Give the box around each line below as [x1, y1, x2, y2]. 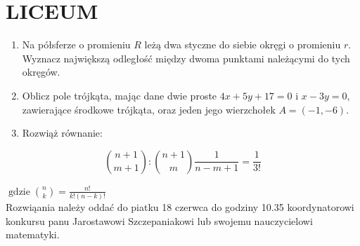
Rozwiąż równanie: [22, 125, 103, 140]
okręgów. [22, 64, 60, 79]
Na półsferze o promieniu [22, 37, 131, 52]
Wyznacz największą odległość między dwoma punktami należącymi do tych [22, 50, 350, 65]
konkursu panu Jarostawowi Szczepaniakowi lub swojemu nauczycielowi [6, 213, 313, 228]
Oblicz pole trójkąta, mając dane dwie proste [22, 88, 217, 102]
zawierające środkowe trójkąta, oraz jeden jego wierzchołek [22, 102, 276, 116]
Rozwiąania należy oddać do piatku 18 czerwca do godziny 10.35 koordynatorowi [6, 200, 354, 214]
